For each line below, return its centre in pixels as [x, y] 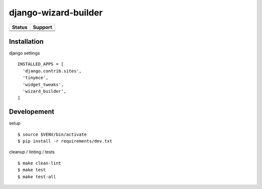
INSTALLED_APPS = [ [41, 64]
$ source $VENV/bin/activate [52, 134]
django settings [25, 53]
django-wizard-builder [56, 13]
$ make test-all [37, 177]
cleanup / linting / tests [32, 152]
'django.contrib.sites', [52, 71]
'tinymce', [35, 78]
